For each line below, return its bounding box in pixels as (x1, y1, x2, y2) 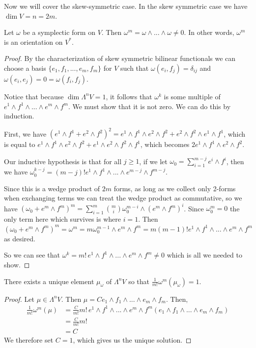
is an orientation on (4, 36, 63, 47)
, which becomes (140, 139, 190, 149)
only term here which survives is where (4, 214, 121, 224)
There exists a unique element (4, 276, 94, 286)
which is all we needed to (167, 250, 242, 260)
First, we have (4, 128, 47, 139)
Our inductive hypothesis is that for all (4, 156, 122, 166)
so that (128, 276, 150, 286)
